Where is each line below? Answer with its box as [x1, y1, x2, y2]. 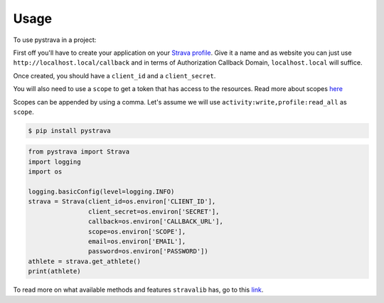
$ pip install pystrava [28, 127, 112, 134]
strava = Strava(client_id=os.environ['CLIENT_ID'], [28, 198, 216, 206]
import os [28, 168, 63, 176]
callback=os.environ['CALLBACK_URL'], [87, 218, 223, 225]
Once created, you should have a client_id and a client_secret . [13, 71, 216, 80]
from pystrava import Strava [28, 148, 130, 156]
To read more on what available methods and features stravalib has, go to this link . [13, 285, 264, 294]
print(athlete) [28, 267, 81, 275]
